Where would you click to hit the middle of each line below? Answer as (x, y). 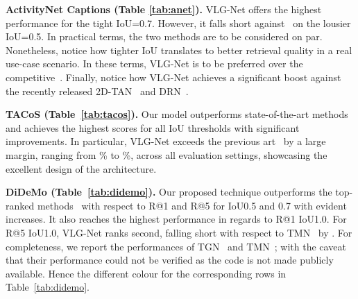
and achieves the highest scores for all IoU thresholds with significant (153, 127)
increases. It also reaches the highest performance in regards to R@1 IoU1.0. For (176, 219)
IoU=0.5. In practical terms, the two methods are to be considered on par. (164, 36)
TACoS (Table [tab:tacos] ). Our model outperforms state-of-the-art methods (177, 114)
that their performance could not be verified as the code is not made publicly (170, 260)
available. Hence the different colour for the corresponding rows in (146, 273)
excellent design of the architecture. (81, 168)
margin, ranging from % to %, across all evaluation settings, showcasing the (167, 154)
